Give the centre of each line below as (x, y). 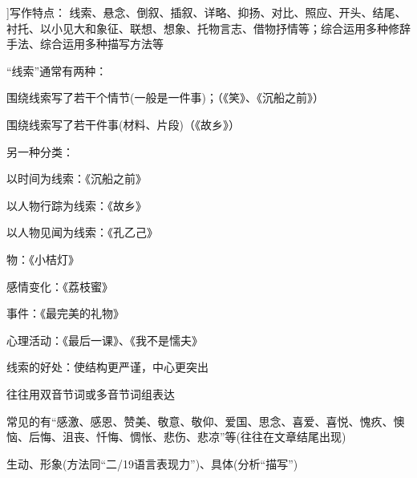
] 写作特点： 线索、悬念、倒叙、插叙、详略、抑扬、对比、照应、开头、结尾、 (206, 12)
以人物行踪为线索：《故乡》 (77, 205)
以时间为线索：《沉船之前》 (77, 178)
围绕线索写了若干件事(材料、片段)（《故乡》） (123, 124)
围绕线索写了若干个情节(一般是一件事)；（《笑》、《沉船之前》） (165, 97)
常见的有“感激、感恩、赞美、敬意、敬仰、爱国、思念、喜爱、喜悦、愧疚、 (200, 421)
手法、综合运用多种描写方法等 (85, 44)
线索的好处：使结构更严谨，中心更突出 (107, 367)
